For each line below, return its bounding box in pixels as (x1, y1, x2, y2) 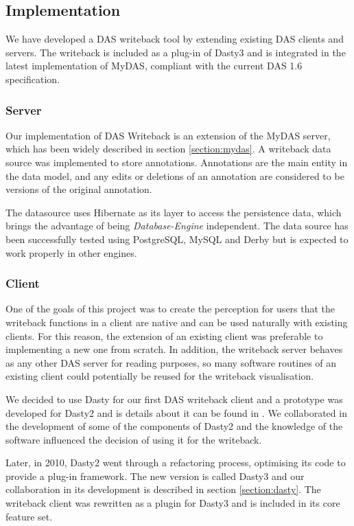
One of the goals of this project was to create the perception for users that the (5, 301, 335, 316)
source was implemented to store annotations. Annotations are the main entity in (5, 155, 348, 169)
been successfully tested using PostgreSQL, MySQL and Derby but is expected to (5, 231, 349, 246)
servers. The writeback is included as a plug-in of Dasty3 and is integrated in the (5, 45, 346, 59)
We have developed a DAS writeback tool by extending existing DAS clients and (5, 32, 344, 46)
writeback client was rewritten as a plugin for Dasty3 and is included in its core (5, 496, 340, 510)
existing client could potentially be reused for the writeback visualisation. (5, 369, 314, 383)
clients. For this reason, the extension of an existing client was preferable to (5, 328, 323, 343)
